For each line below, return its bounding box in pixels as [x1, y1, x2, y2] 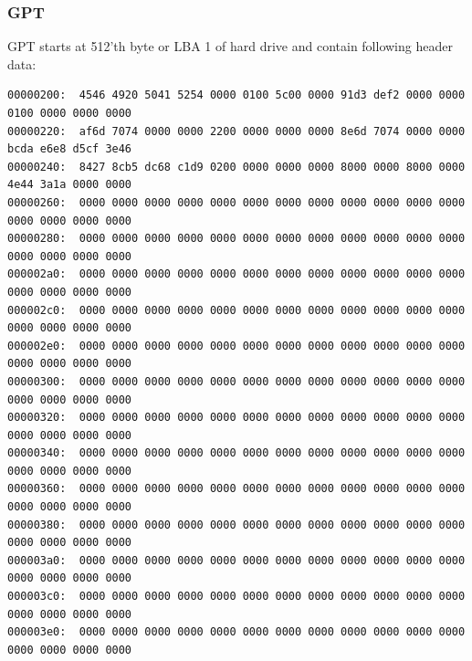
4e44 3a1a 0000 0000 [7, 178, 132, 192]
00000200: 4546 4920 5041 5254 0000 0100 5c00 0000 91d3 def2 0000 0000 [7, 89, 466, 102]
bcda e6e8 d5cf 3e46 [7, 142, 132, 156]
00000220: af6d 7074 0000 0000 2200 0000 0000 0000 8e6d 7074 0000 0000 [7, 124, 466, 138]
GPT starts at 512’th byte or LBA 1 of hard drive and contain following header [7, 37, 453, 56]
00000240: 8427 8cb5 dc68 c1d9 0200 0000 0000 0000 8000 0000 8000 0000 [7, 160, 466, 173]
